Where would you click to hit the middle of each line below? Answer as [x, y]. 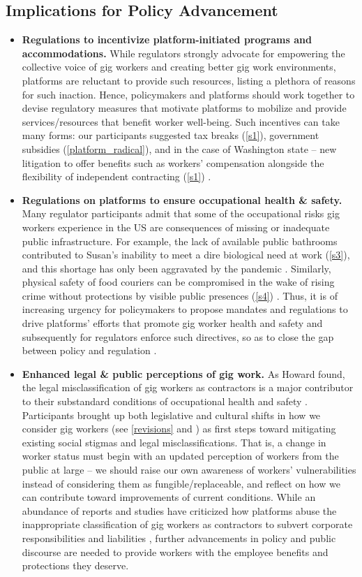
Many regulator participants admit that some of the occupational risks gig [181, 213]
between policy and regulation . [89, 350]
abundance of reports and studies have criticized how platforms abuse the [179, 510]
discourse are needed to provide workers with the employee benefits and [175, 552]
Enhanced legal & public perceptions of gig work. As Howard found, [183, 373]
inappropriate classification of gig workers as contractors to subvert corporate [187, 524]
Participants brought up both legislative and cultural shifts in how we [171, 415]
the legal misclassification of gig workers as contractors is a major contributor [188, 387]
